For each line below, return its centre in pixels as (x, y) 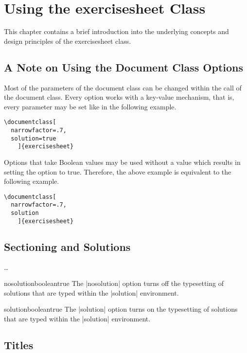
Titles (19, 344)
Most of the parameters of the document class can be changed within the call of (123, 87)
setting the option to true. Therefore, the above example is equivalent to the (118, 171)
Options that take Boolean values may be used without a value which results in (122, 162)
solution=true (34, 138)
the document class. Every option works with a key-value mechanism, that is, (119, 97)
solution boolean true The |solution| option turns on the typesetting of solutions (121, 309)
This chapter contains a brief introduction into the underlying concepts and (116, 31)
